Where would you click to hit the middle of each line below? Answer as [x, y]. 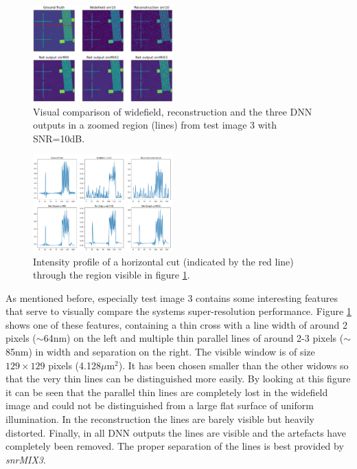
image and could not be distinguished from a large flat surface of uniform [160, 405]
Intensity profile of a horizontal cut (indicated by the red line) [163, 261]
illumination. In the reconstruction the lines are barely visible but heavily [160, 419]
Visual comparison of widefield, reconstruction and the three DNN [173, 111]
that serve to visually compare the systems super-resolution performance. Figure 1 [178, 311]
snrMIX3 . [26, 459]
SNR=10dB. [59, 138]
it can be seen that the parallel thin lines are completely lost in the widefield [167, 392]
